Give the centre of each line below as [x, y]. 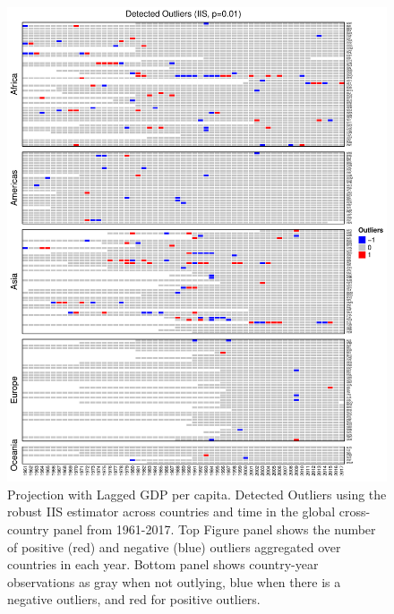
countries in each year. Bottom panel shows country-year [163, 564]
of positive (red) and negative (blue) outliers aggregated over [174, 546]
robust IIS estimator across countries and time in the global [171, 512]
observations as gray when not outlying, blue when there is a [174, 581]
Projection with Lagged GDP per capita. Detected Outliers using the [197, 494]
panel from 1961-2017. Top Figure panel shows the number [214, 529]
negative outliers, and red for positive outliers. [134, 599]
